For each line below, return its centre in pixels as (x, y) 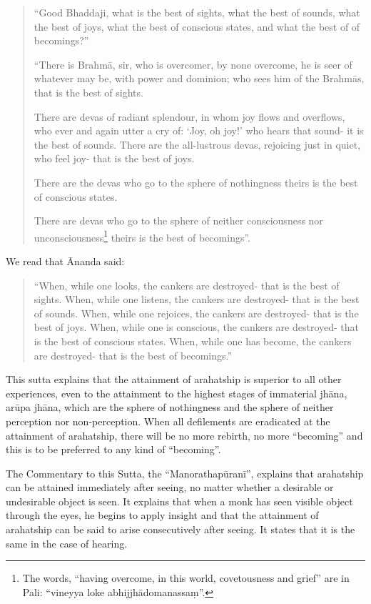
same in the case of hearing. (67, 543)
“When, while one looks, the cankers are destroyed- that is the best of (187, 285)
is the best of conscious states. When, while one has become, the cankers (193, 341)
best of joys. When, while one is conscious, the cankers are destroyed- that (197, 327)
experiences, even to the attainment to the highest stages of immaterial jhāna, (177, 393)
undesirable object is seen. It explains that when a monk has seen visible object (179, 501)
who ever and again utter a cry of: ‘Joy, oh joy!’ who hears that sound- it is (199, 130)
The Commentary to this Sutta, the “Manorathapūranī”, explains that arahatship (185, 473)
